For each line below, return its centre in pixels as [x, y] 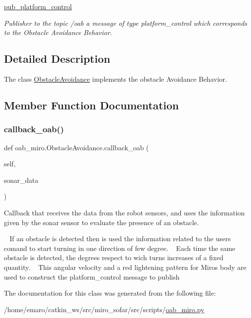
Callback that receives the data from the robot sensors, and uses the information [125, 212]
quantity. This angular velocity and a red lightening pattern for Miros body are [125, 267]
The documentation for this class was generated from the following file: [110, 293]
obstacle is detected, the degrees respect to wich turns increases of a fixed [114, 257]
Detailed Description [57, 59]
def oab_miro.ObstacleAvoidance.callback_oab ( [77, 147]
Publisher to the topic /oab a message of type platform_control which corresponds [125, 23]
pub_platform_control [38, 6]
